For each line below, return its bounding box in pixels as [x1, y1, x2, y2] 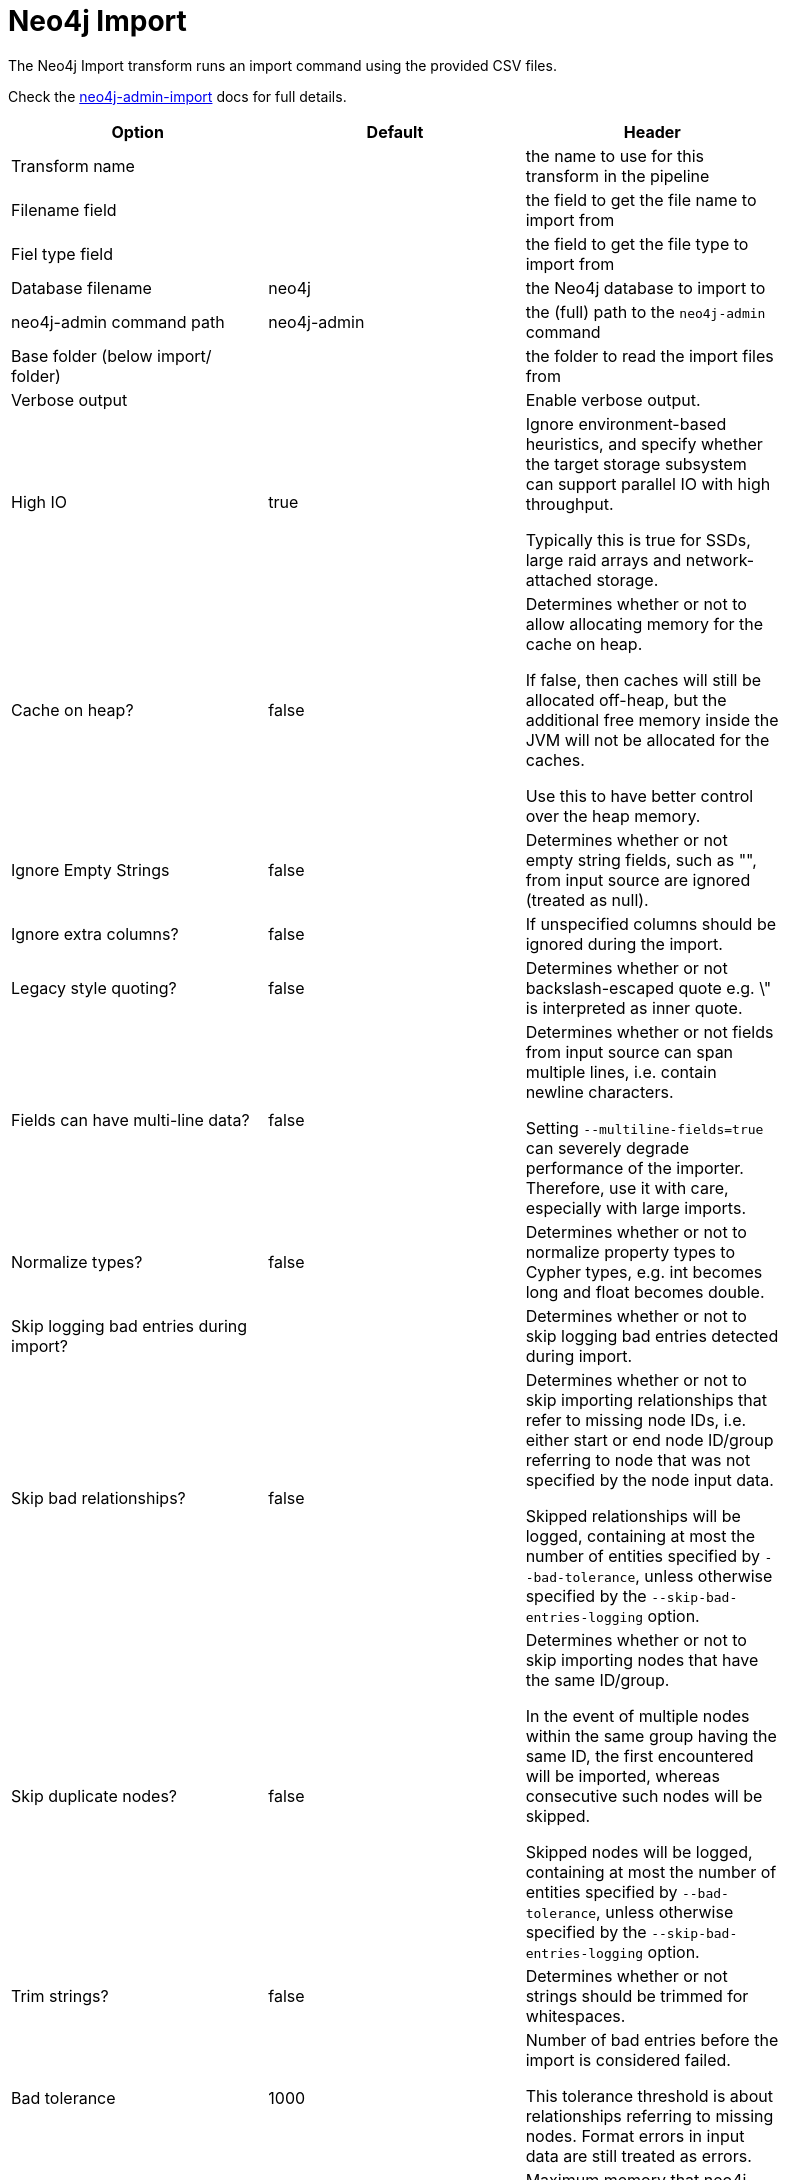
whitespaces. [525, 2005, 626, 2026]
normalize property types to [525, 1241, 736, 1262]
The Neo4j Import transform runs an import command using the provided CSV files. [8, 56, 557, 74]
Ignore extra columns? [11, 923, 179, 944]
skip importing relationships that [525, 1389, 768, 1410]
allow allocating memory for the [525, 613, 764, 634]
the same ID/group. [525, 1669, 670, 1690]
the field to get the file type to [525, 233, 749, 254]
